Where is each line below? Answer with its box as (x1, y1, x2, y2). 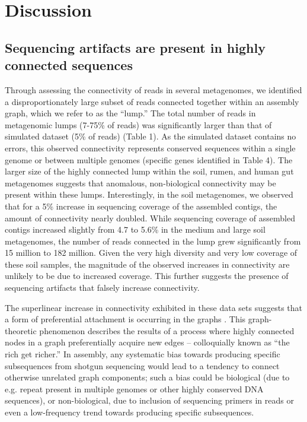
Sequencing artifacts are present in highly (5, 38, 266, 56)
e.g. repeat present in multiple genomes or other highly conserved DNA (5, 382, 264, 395)
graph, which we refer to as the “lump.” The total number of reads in (5, 107, 256, 119)
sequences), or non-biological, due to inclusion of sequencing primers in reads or (5, 394, 294, 407)
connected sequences (5, 56, 133, 74)
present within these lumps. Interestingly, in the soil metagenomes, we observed (5, 188, 293, 201)
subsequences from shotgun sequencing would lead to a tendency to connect (5, 359, 280, 372)
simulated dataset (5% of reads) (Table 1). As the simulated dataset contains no (5, 130, 296, 142)
